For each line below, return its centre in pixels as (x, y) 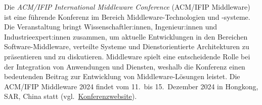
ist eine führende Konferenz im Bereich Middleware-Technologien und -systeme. (127, 16)
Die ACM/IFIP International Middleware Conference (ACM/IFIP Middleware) (127, 7)
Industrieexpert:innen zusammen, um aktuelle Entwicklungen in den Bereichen (126, 36)
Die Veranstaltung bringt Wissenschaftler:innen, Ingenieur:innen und (111, 27)
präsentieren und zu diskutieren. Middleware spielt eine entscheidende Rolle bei (127, 56)
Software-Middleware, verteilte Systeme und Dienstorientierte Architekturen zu (127, 46)
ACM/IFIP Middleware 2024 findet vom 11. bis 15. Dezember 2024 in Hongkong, (131, 86)
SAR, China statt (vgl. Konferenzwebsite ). (71, 96)
